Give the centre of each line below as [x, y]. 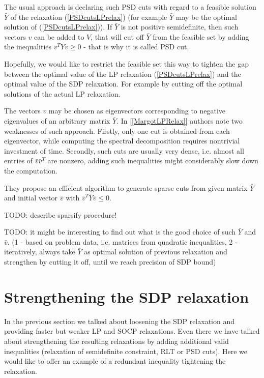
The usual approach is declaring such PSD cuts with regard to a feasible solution [130, 7]
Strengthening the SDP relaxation [127, 296]
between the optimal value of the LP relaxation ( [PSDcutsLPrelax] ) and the [123, 74]
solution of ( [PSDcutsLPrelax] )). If [58, 27]
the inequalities [28, 47]
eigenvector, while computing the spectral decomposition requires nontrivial [122, 141]
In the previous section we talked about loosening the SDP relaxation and [119, 321]
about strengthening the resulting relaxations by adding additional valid [116, 341]
